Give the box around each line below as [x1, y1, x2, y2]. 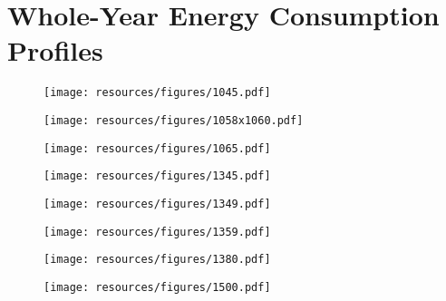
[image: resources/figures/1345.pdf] [44, 170, 271, 183]
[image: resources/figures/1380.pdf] [44, 253, 271, 267]
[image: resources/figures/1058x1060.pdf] [44, 113, 304, 127]
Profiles [7, 32, 103, 69]
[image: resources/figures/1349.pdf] [44, 197, 271, 210]
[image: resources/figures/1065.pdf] [44, 141, 271, 155]
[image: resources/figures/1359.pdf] [44, 225, 271, 238]
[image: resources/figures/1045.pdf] [44, 86, 271, 100]
